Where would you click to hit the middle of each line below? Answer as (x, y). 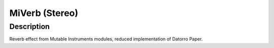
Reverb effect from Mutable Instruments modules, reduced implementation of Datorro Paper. (106, 39)
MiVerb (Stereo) (44, 13)
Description (30, 26)
